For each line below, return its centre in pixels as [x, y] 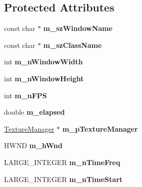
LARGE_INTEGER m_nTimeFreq [62, 162]
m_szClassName [73, 45]
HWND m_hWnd [33, 145]
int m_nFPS [26, 95]
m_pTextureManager [100, 128]
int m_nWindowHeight [44, 78]
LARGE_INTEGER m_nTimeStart [63, 179]
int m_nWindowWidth [44, 62]
